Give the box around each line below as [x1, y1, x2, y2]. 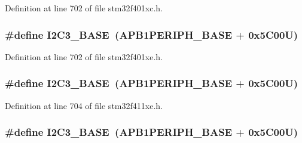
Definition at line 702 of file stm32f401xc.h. [5, 2, 163, 14]
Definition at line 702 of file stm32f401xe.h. [5, 50, 163, 63]
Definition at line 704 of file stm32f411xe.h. [5, 99, 163, 111]
